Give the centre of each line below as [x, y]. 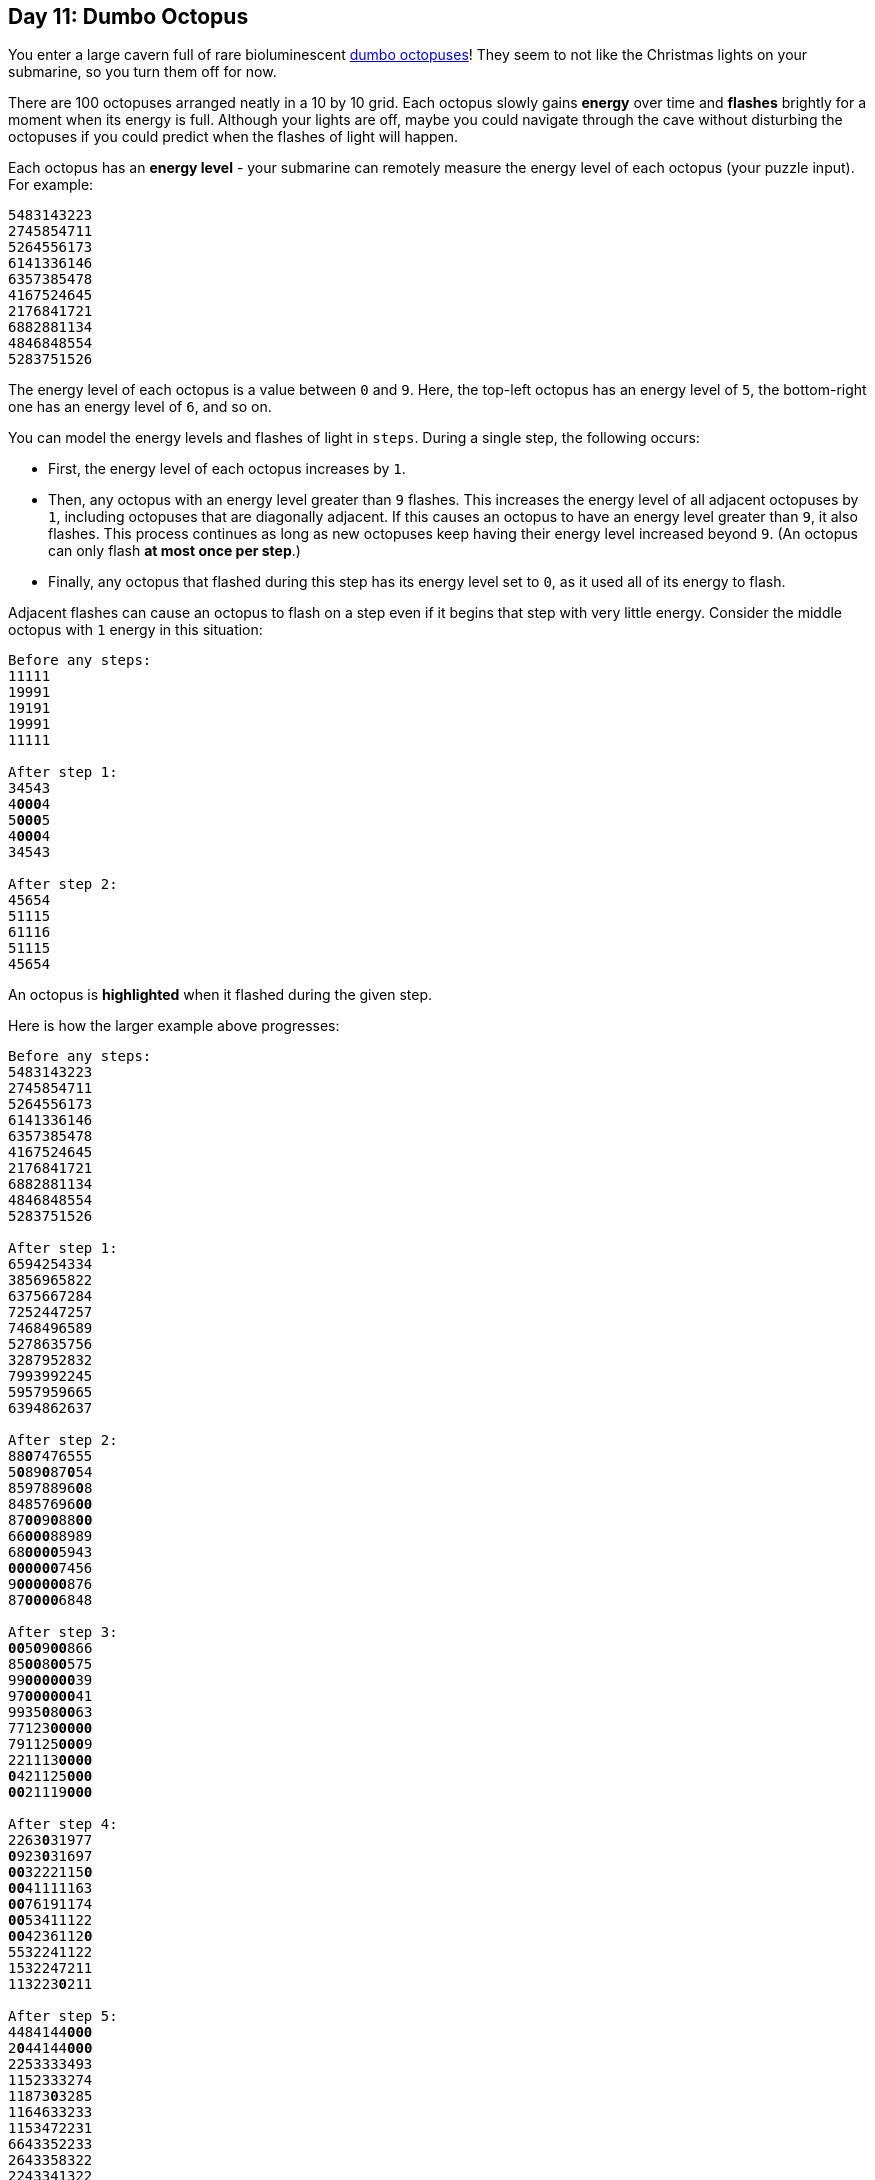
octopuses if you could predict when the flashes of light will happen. [233, 137]
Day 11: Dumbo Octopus [128, 16]
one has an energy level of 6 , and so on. [140, 407]
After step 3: [63, 1632]
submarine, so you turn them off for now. [142, 72]
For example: [51, 185]
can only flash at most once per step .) [174, 551]
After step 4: [63, 1824]
